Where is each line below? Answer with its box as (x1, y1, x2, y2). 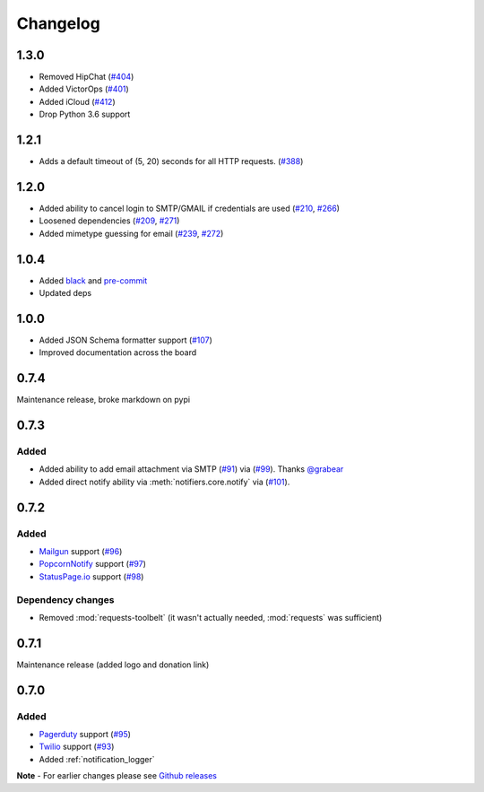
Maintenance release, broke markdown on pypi (16, 395, 191, 405)
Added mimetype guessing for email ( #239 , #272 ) (39, 228, 224, 239)
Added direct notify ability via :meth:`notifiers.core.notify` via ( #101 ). (39, 476, 290, 487)
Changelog (16, 13, 100, 33)
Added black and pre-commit (39, 274, 148, 286)
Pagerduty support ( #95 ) (39, 729, 132, 740)
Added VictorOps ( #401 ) (39, 83, 129, 94)
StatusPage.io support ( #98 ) (39, 570, 144, 582)
